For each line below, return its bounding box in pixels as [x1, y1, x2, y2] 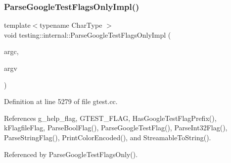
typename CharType [40, 20, 102, 30]
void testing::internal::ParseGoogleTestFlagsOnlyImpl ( [4, 29, 171, 40]
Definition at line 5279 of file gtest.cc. [4, 96, 118, 107]
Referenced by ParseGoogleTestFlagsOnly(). [4, 149, 138, 159]
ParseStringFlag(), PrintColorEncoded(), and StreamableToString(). [4, 132, 211, 142]
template [4, 20, 31, 30]
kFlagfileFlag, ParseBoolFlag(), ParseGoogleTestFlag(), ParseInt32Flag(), [4, 122, 228, 133]
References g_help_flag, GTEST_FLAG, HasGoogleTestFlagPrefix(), [4, 112, 217, 123]
